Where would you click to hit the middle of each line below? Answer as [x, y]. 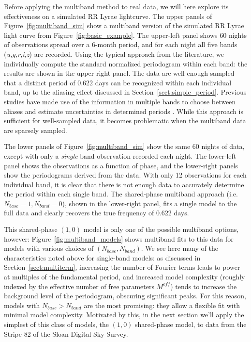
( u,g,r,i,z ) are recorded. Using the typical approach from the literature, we [114, 54]
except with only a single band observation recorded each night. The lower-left [120, 155]
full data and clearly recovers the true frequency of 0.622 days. [96, 213]
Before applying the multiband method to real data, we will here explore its [116, 6]
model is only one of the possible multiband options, [161, 229]
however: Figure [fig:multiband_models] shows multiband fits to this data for [119, 238]
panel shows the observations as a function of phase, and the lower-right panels [121, 165]
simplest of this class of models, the [57, 324]
